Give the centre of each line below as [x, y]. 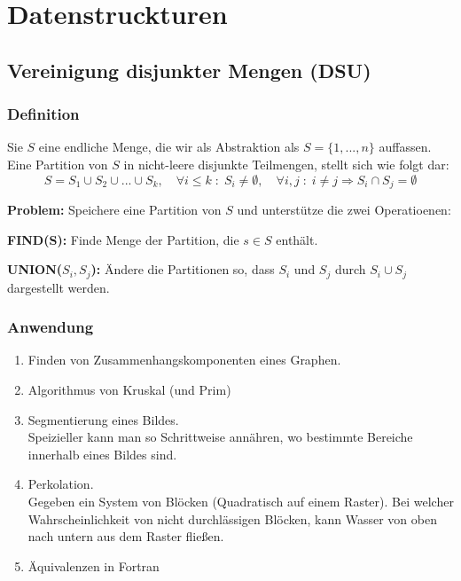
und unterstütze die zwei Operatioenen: [344, 210]
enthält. [297, 239]
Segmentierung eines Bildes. [103, 419]
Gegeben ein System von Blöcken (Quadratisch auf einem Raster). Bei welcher [241, 502]
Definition [43, 114]
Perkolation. [61, 484]
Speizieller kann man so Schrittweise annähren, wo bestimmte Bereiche [220, 437]
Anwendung [51, 327]
